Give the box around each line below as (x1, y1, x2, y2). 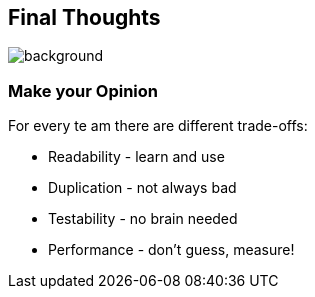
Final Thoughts (8, 5, 161, 30)
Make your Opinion (8, 80, 158, 101)
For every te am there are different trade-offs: (8, 117, 308, 135)
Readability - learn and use (48, 148, 225, 166)
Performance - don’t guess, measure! (48, 241, 295, 259)
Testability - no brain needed (48, 210, 238, 228)
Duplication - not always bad (48, 179, 237, 197)
